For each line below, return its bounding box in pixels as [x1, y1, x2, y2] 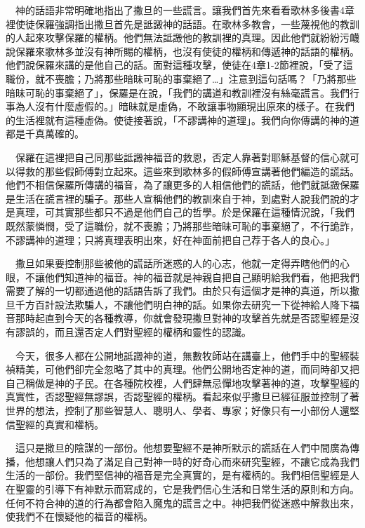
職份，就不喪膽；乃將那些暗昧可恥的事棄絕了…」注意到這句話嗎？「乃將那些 [6, 71, 357, 86]
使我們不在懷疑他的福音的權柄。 [6, 509, 153, 524]
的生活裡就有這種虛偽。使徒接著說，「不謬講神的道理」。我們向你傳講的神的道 [6, 112, 359, 127]
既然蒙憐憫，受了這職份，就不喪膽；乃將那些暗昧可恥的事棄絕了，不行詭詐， [6, 218, 359, 233]
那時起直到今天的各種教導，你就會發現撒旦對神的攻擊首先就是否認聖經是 [15, 311, 350, 325]
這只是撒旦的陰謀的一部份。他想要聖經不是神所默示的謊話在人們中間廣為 [15, 440, 350, 455]
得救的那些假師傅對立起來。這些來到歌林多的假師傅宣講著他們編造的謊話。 [15, 163, 359, 178]
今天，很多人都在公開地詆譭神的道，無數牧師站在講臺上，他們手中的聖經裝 [15, 348, 359, 363]
